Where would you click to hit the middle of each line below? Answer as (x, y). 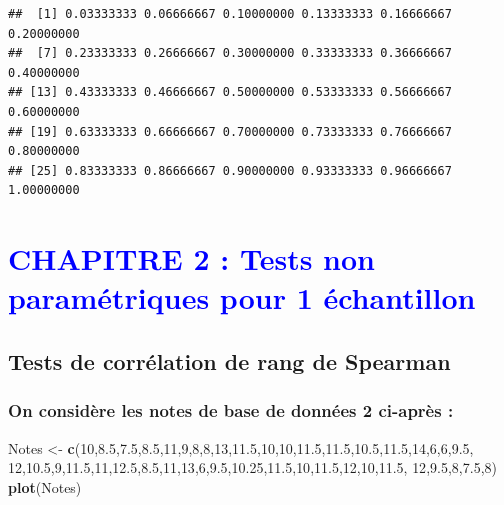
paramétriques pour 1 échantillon (242, 297)
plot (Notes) (45, 486)
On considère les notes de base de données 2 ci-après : (231, 410)
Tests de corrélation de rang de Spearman (229, 360)
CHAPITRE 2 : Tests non (191, 258)
